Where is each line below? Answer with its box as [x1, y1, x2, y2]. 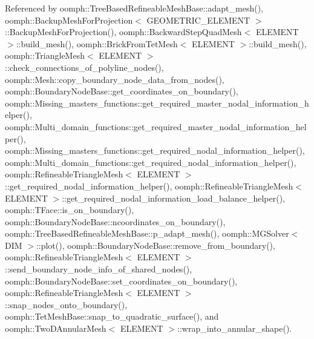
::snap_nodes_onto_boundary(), [5, 298, 128, 311]
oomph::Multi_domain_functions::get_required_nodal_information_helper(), [5, 156, 296, 168]
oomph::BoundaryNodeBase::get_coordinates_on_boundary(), [5, 85, 238, 97]
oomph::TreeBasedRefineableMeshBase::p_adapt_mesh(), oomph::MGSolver [5, 227, 289, 240]
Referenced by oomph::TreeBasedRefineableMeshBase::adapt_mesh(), [5, 2, 263, 14]
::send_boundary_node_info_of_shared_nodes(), [5, 263, 192, 275]
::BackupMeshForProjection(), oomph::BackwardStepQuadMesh [5, 25, 242, 38]
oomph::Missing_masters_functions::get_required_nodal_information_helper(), [5, 144, 305, 157]
